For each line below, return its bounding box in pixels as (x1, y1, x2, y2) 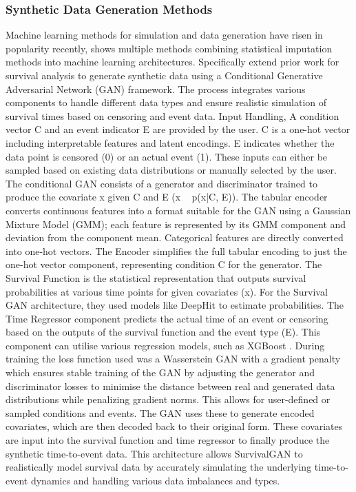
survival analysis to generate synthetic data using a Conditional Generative (6, 68, 323, 82)
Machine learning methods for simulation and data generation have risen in (6, 28, 323, 42)
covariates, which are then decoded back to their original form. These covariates (6, 419, 343, 433)
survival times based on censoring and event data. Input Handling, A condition (6, 108, 339, 123)
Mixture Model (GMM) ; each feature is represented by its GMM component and (6, 216, 346, 231)
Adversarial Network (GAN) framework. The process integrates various (6, 81, 306, 96)
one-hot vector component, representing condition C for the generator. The (6, 257, 322, 271)
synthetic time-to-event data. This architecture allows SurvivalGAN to (6, 446, 303, 460)
